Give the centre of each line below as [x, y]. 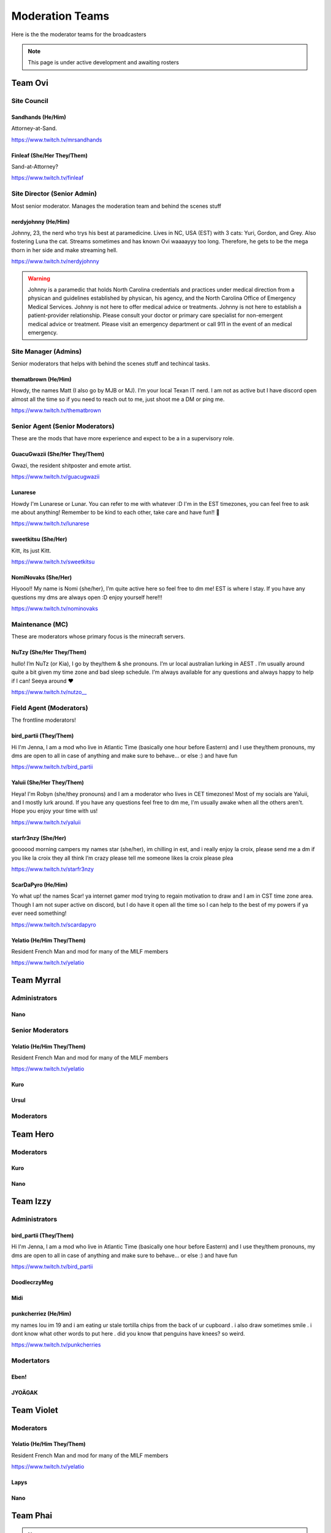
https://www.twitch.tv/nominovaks [55, 609]
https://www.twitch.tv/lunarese [50, 524]
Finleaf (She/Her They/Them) [50, 155]
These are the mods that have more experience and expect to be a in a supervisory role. [123, 438]
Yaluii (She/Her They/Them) [48, 782]
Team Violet [35, 1410]
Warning [39, 278]
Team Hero [33, 1134]
